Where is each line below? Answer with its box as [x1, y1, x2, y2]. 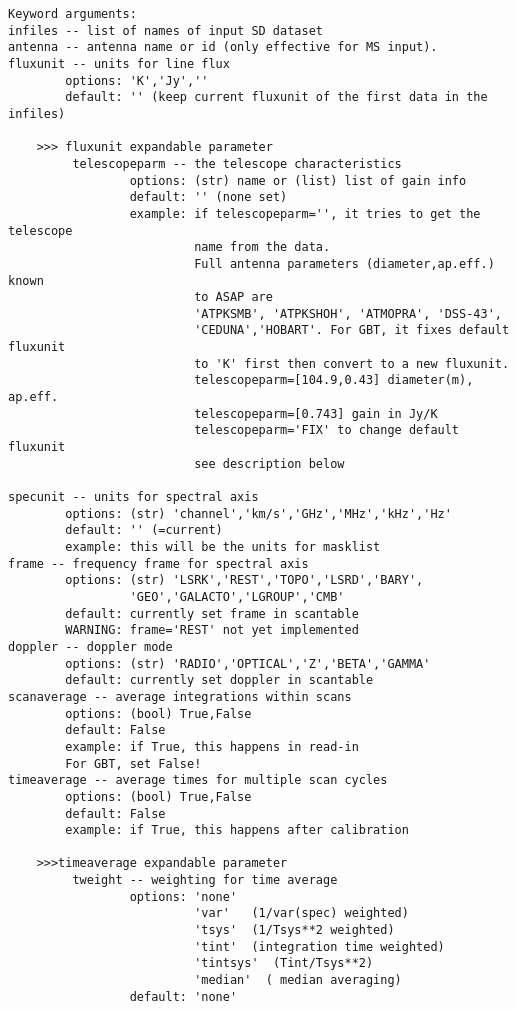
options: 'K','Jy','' [65, 73, 209, 88]
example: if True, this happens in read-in [65, 739, 359, 754]
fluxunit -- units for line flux [8, 56, 230, 71]
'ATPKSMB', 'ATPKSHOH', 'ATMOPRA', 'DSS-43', [194, 306, 502, 321]
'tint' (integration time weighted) [194, 939, 445, 954]
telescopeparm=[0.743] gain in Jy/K [194, 406, 438, 421]
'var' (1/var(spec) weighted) [194, 906, 409, 921]
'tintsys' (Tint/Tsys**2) [194, 956, 374, 971]
